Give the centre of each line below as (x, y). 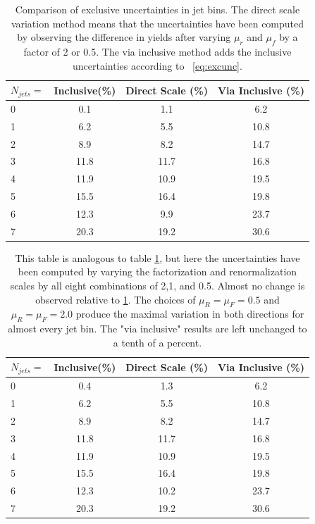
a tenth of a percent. (157, 342)
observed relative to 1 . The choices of (116, 299)
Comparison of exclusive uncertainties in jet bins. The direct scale (157, 9)
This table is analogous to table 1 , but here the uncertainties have (157, 257)
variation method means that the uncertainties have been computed (157, 23)
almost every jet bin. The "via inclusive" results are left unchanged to (157, 329)
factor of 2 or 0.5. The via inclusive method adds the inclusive (157, 51)
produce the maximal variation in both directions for (190, 314)
